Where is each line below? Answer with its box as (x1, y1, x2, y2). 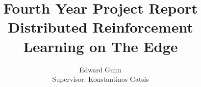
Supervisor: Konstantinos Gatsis (52, 74, 149, 84)
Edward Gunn (79, 64, 122, 74)
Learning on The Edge (23, 36, 178, 56)
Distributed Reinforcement (8, 17, 193, 37)
